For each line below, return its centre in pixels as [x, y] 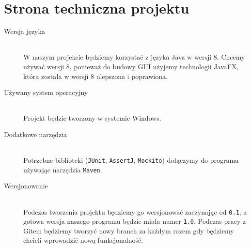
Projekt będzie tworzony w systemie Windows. [92, 118]
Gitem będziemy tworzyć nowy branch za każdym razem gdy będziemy [129, 230]
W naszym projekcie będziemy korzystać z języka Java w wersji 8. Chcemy [134, 57]
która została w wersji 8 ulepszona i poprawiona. [95, 76]
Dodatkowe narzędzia [36, 134]
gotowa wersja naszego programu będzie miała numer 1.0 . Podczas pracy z [135, 221]
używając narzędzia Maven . [63, 169]
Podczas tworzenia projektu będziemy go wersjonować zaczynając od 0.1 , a [135, 211]
